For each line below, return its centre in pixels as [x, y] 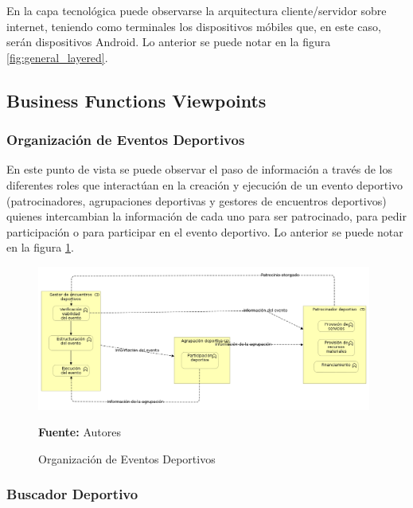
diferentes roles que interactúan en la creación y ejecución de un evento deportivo [205, 184]
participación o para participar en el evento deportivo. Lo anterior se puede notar [205, 231]
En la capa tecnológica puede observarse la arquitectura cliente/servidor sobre [197, 10]
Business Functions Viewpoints [136, 100]
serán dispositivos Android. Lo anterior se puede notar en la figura [169, 42]
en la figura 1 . [40, 247]
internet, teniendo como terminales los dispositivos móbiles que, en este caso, [194, 26]
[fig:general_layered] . [57, 57]
